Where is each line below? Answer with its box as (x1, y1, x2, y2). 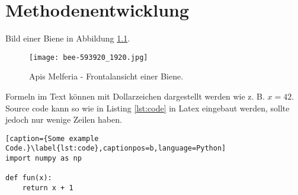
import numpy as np (5, 154, 82, 163)
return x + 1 (22, 184, 73, 193)
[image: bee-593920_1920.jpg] (29, 53, 148, 62)
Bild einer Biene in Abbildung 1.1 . (5, 32, 130, 44)
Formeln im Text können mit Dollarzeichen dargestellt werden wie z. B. (5, 89, 265, 102)
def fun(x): (5, 174, 52, 183)
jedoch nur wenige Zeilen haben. (5, 113, 122, 126)
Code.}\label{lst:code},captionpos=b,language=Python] (5, 144, 226, 153)
